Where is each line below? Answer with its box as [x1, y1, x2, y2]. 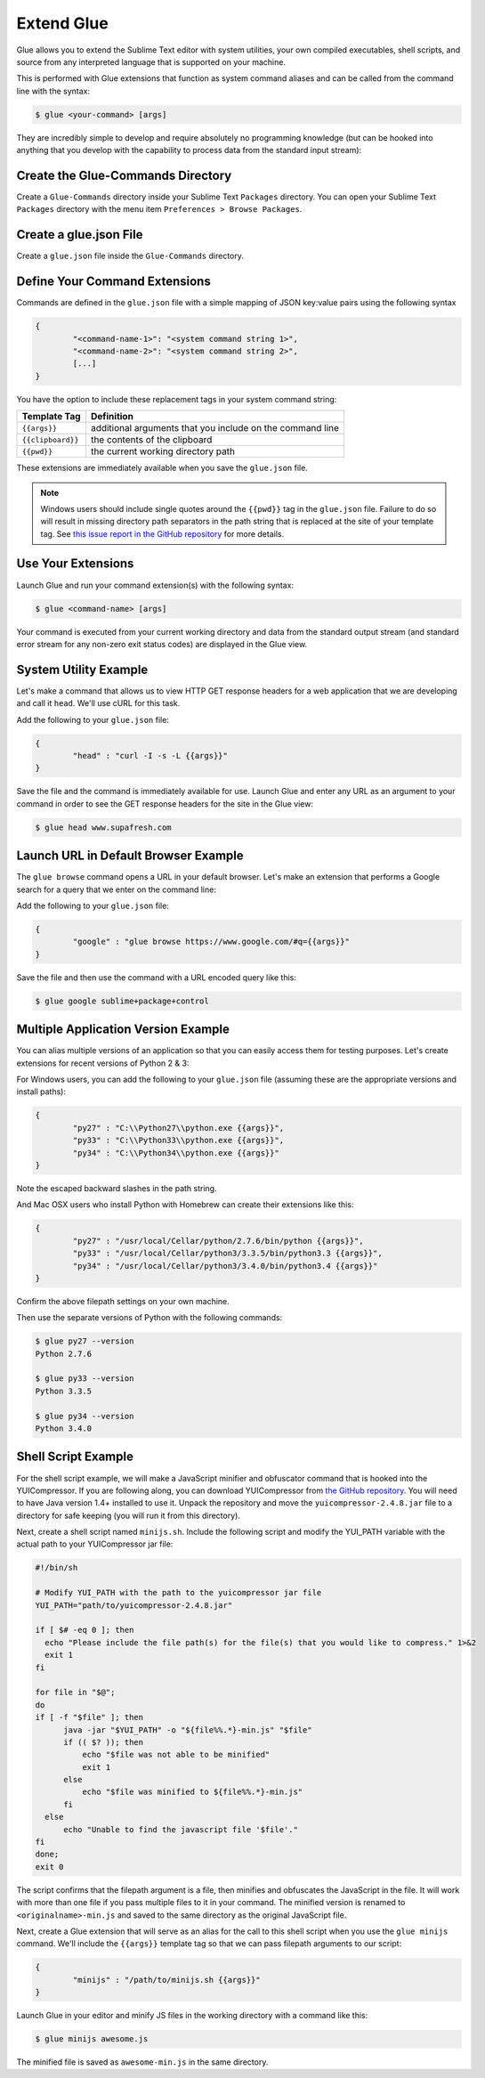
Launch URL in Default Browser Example [16, 848, 244, 864]
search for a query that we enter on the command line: [16, 884, 217, 895]
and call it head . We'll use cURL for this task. [16, 698, 181, 709]
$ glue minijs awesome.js [35, 2034, 149, 2044]
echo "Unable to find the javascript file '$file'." [63, 1824, 298, 1834]
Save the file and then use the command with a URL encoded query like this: [16, 971, 297, 983]
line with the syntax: [16, 85, 91, 96]
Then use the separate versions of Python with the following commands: [16, 1312, 283, 1323]
